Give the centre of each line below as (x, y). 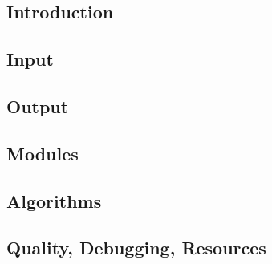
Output (38, 106)
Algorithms (54, 200)
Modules (43, 153)
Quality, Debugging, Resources (136, 248)
